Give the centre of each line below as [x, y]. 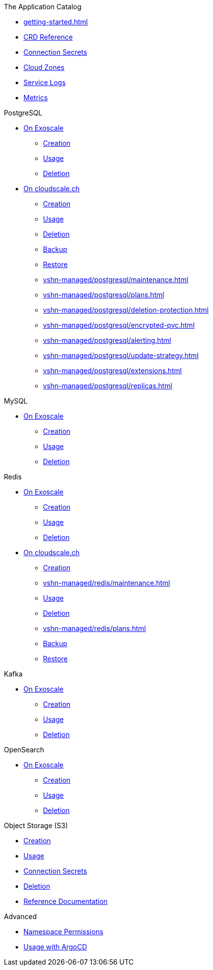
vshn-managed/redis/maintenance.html [106, 583]
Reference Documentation [66, 901]
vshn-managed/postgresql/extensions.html [112, 371]
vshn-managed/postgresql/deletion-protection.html [126, 310]
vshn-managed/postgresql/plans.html [104, 295]
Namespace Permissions [64, 932]
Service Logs [45, 82]
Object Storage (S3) [36, 825]
